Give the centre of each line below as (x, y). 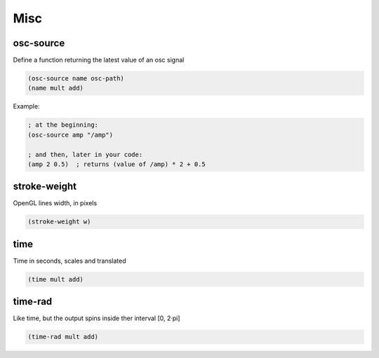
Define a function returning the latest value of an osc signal (99, 60)
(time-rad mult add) (63, 337)
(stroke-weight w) (59, 222)
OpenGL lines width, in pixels (55, 203)
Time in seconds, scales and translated (69, 261)
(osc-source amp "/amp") (71, 135)
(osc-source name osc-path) (76, 78)
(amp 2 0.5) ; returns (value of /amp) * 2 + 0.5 (117, 164)
